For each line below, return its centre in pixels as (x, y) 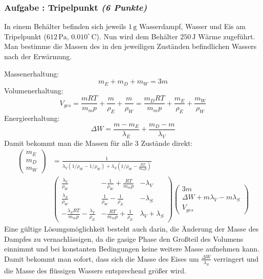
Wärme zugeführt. (227, 36)
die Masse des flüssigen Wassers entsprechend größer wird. (95, 270)
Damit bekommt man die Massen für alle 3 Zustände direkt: (98, 143)
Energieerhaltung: (32, 118)
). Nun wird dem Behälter (137, 36)
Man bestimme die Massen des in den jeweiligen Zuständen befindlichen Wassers (130, 46)
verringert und (236, 258)
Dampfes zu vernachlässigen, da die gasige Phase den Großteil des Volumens (124, 238)
